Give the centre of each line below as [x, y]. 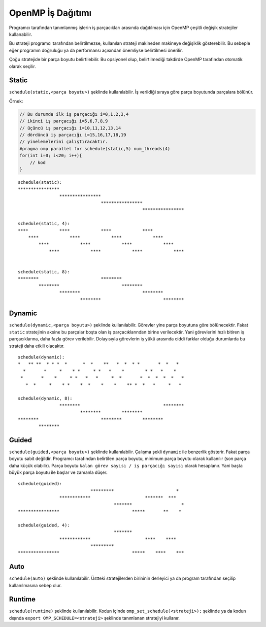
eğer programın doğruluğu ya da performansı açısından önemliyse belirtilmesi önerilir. [96, 50]
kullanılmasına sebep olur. [35, 585]
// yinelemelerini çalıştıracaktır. [64, 142]
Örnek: [16, 101]
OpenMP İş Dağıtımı [50, 13]
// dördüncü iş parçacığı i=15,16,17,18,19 [73, 135]
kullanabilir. [20, 34]
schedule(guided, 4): [44, 525]
